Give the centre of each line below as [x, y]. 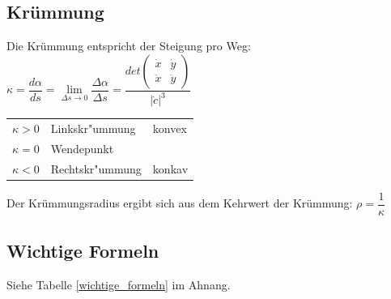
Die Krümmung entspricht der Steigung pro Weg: [129, 46]
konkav [170, 168]
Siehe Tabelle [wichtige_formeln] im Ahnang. [119, 284]
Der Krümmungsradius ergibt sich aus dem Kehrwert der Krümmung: [180, 203]
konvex [170, 128]
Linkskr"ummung [93, 128]
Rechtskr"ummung [96, 168]
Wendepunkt [82, 148]
